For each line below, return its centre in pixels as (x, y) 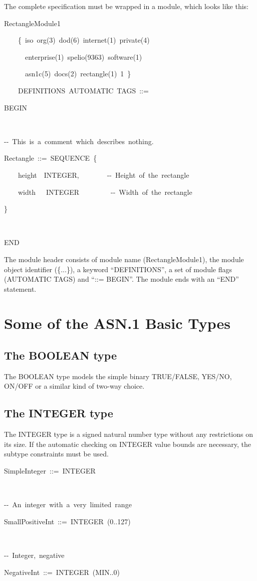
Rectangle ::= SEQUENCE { (51, 158)
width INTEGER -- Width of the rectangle (105, 192)
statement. (20, 288)
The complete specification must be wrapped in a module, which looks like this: (126, 6)
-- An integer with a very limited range (68, 504)
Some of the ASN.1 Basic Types (117, 323)
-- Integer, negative (34, 555)
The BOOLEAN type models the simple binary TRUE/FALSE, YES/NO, (118, 376)
